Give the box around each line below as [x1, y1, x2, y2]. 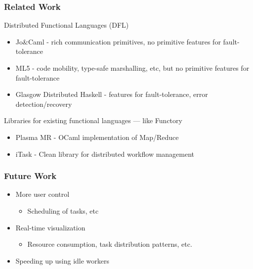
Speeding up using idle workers [15, 255, 110, 266]
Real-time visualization [15, 222, 85, 232]
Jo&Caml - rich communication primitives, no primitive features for [15, 36, 221, 46]
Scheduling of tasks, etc [27, 205, 99, 216]
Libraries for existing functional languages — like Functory [4, 115, 182, 126]
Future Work [4, 170, 57, 182]
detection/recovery [15, 98, 72, 109]
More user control [15, 189, 70, 199]
